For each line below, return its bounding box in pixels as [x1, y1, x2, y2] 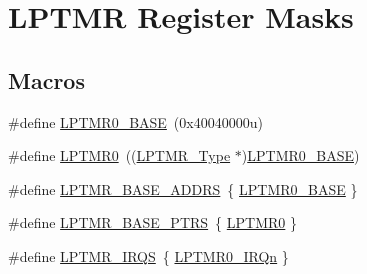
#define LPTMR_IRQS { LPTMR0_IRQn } [8, 245, 289, 266]
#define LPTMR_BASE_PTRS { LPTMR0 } [8, 212, 297, 233]
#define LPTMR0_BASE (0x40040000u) [8, 111, 263, 132]
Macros [8, 64, 85, 95]
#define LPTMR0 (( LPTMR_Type [8, 145, 231, 166]
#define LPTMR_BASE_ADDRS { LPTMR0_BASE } [8, 178, 358, 199]
